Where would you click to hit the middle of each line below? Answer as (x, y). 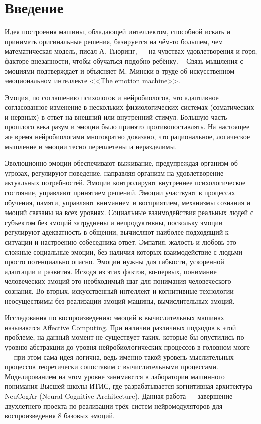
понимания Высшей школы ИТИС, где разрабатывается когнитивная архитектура (128, 386)
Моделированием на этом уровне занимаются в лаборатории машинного (115, 376)
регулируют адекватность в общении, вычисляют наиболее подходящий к (117, 232)
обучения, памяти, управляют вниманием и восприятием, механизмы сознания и (127, 202)
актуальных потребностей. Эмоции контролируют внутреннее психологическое (125, 183)
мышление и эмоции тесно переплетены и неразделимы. (91, 146)
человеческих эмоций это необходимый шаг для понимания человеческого (118, 281)
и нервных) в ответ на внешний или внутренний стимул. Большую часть (116, 117)
